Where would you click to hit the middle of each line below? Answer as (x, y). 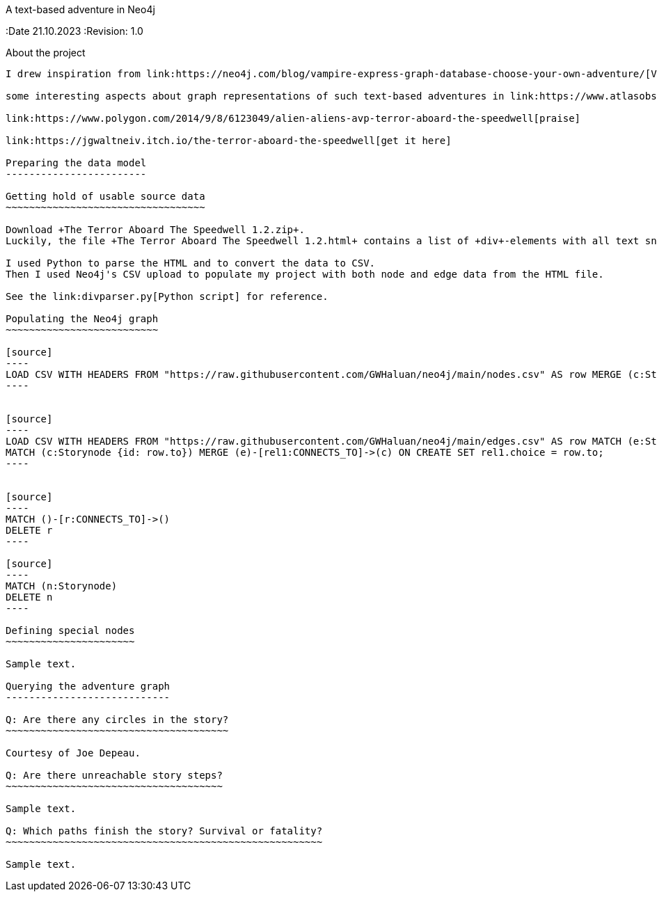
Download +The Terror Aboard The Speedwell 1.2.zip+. (155, 230)
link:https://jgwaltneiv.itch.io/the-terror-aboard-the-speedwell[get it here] (229, 141)
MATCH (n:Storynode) (62, 586)
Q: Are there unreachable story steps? (114, 775)
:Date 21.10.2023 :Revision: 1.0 (74, 31)
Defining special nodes (70, 630)
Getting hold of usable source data (105, 196)
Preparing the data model (76, 163)
